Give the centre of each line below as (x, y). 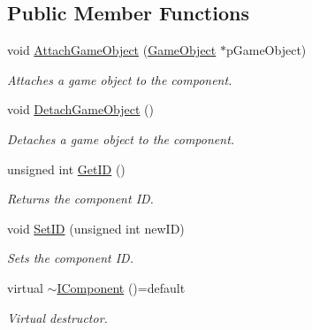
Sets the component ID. (70, 258)
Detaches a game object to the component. (121, 138)
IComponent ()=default (121, 287)
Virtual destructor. (57, 317)
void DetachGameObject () (80, 109)
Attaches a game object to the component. (120, 79)
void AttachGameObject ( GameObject (112, 50)
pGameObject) (266, 50)
